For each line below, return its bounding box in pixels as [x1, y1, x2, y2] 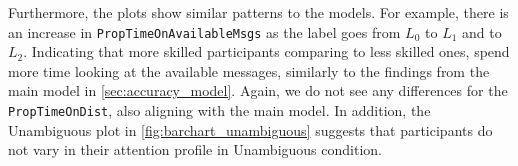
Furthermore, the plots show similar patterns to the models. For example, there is [8, 2, 509, 22]
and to [462, 21, 502, 42]
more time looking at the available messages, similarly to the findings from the [8, 60, 490, 81]
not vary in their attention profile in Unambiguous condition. [8, 139, 382, 160]
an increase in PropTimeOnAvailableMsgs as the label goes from [8, 21, 401, 42]
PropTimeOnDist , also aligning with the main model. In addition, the [8, 100, 431, 121]
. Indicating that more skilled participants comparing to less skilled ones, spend [23, 41, 510, 62]
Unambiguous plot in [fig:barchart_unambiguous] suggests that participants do [8, 119, 493, 140]
